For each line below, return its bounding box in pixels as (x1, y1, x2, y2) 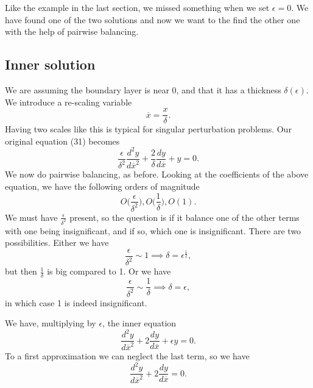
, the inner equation (102, 317, 177, 329)
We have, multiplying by (5, 317, 96, 329)
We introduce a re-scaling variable (5, 95, 132, 108)
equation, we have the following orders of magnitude (5, 179, 200, 192)
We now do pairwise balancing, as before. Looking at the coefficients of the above (5, 168, 309, 181)
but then (5, 265, 37, 278)
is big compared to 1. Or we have (47, 265, 171, 278)
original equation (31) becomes (5, 134, 120, 147)
